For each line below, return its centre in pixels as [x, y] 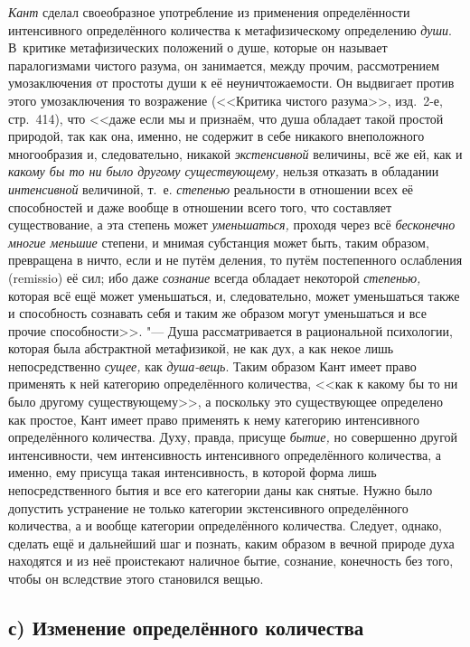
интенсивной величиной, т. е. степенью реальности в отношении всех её [211, 188]
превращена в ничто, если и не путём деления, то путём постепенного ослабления [235, 260]
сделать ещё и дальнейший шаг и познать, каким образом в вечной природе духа [231, 543]
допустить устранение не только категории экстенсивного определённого [208, 507]
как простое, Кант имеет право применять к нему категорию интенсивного [214, 419]
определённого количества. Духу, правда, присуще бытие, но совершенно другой [233, 437]
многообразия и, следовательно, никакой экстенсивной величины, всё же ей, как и [235, 153]
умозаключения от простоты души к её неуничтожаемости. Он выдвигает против [231, 83]
